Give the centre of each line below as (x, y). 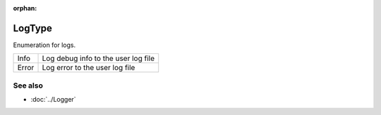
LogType (33, 28)
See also (28, 86)
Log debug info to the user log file (98, 58)
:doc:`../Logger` (54, 100)
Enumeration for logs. (44, 45)
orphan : (25, 8)
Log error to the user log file (89, 68)
